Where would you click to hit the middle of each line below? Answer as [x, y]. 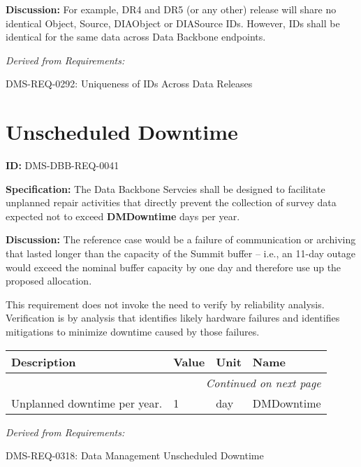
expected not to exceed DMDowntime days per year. [123, 216]
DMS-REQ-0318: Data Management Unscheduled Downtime [135, 455]
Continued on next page [263, 382]
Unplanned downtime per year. [87, 403]
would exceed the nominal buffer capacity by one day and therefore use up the [174, 267]
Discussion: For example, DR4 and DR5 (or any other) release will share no [171, 9]
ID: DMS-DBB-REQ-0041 [62, 165]
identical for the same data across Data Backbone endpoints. [136, 37]
